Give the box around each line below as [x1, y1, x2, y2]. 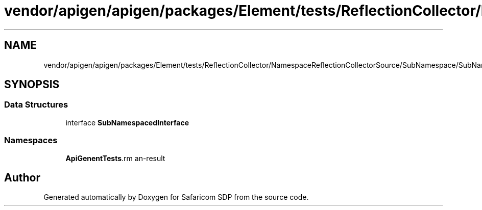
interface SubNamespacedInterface [65, 118, 189, 127]
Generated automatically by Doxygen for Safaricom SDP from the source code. [43, 193, 309, 202]
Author [4, 171, 40, 184]
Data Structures [4, 99, 68, 110]
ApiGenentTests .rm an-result [65, 153, 165, 163]
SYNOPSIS [4, 78, 60, 91]
